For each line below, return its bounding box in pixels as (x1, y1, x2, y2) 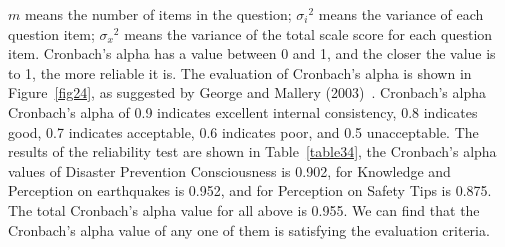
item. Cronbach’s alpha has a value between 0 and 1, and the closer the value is (8, 43, 496, 64)
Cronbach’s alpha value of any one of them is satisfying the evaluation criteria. (8, 219, 490, 240)
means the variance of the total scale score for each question (124, 23, 493, 44)
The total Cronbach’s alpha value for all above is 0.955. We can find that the (8, 199, 480, 220)
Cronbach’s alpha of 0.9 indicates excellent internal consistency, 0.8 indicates (8, 101, 478, 122)
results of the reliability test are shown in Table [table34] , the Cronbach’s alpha (8, 141, 497, 162)
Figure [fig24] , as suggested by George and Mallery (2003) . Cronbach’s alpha (8, 82, 486, 103)
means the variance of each (318, 4, 484, 24)
